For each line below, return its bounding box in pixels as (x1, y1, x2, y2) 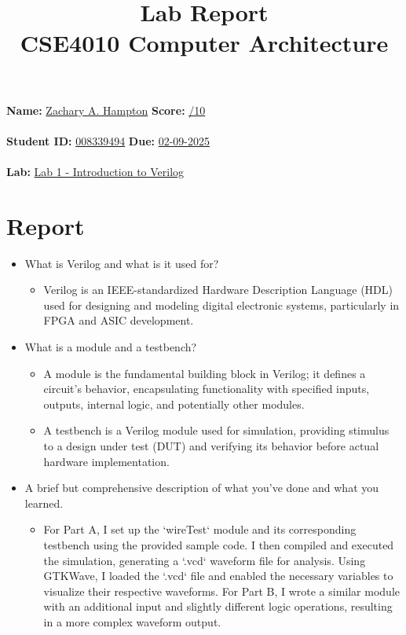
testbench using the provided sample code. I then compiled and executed (43, 536, 394, 552)
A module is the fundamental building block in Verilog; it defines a (43, 365, 366, 381)
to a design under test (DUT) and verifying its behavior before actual (43, 438, 379, 453)
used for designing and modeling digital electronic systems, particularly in (43, 296, 400, 313)
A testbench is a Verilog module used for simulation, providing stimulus (43, 422, 390, 439)
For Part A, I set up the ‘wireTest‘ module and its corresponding (43, 521, 357, 538)
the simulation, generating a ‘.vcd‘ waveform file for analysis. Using (43, 552, 366, 568)
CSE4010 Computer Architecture (20, 27, 389, 59)
